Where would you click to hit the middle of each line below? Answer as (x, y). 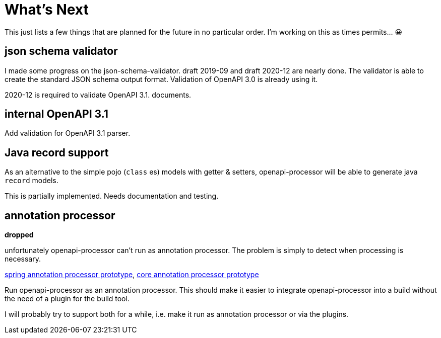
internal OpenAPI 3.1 (56, 114)
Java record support (57, 152)
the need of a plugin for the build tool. (67, 299)
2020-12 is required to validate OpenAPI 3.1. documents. (98, 95)
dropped (19, 235)
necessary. (23, 259)
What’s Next (47, 10)
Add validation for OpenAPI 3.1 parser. (68, 133)
